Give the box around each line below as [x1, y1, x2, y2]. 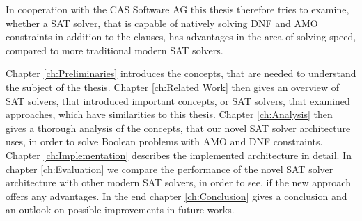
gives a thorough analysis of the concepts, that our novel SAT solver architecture [6, 120, 351, 135]
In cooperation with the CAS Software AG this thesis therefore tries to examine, [6, 2, 349, 16]
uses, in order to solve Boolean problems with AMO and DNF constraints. [6, 134, 323, 149]
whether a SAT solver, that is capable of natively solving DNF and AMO [6, 15, 318, 30]
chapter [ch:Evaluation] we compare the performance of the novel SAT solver [6, 161, 333, 176]
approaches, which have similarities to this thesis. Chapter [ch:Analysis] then [6, 107, 333, 122]
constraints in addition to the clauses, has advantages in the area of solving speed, [6, 29, 356, 44]
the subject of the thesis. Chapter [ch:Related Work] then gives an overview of [6, 79, 339, 94]
